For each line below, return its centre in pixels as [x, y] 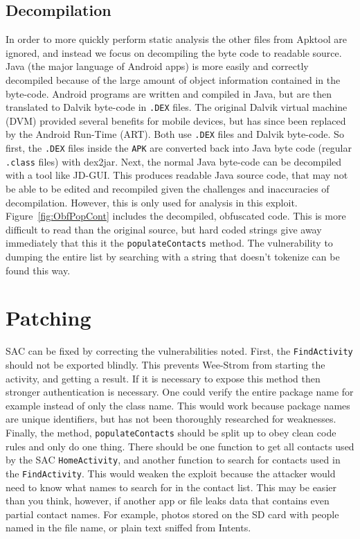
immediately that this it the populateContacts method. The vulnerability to [169, 243]
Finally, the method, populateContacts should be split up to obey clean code [171, 432]
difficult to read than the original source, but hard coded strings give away [164, 229]
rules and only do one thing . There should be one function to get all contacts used [180, 446]
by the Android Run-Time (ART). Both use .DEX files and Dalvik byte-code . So [175, 134]
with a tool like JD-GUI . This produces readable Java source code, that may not [177, 175]
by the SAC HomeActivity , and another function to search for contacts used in [173, 460]
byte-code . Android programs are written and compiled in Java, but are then [169, 93]
